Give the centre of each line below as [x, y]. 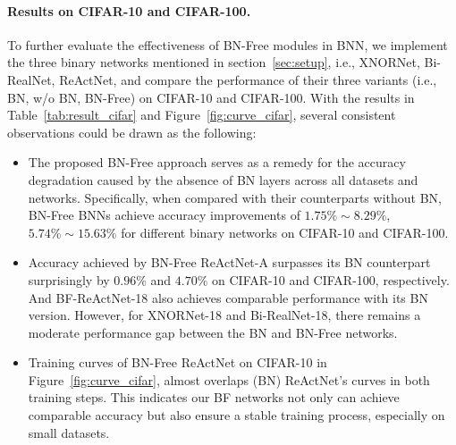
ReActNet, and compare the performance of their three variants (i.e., [248, 79]
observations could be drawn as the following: [132, 132]
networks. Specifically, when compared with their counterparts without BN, [235, 197]
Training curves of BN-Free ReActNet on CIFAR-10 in [177, 362]
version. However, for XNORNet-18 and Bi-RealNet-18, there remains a [224, 315]
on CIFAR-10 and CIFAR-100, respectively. [331, 279]
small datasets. [69, 432]
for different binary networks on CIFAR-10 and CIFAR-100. [285, 232]
